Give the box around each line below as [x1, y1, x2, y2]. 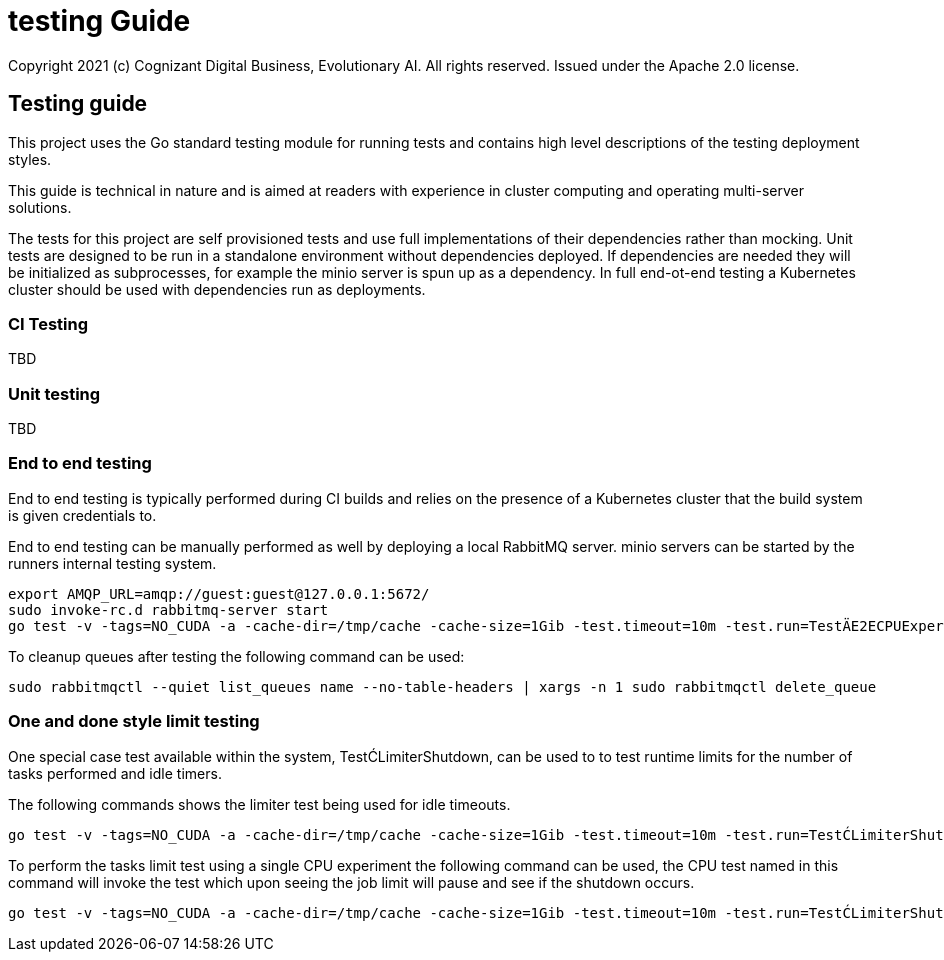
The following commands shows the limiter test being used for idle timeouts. [8, 795, 511, 813]
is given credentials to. [8, 506, 157, 524]
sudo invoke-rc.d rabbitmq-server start [8, 601, 329, 618]
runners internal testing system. [8, 554, 217, 572]
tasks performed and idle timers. [8, 764, 222, 782]
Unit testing [8, 383, 101, 404]
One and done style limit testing [8, 711, 260, 732]
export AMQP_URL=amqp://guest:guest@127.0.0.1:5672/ [8, 585, 430, 602]
